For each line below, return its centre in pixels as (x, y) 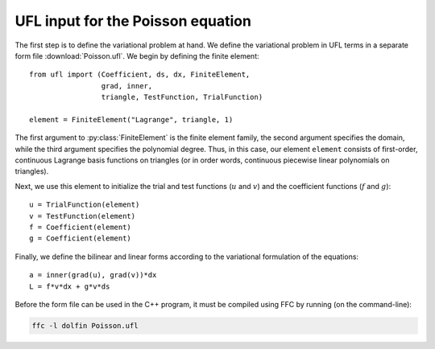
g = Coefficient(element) (81, 238)
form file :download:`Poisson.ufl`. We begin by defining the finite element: (137, 55)
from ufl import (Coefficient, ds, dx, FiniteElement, (140, 75)
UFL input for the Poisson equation (133, 21)
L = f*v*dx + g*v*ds (70, 286)
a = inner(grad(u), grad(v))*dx (93, 275)
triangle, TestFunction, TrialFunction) (182, 97)
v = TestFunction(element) (83, 216)
